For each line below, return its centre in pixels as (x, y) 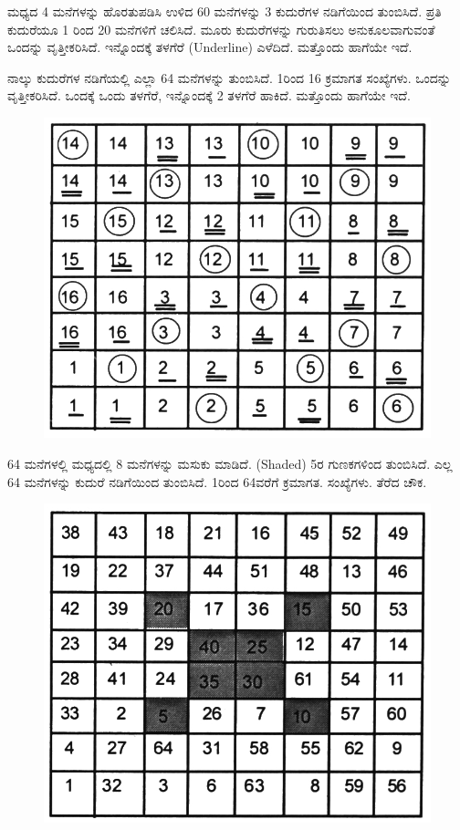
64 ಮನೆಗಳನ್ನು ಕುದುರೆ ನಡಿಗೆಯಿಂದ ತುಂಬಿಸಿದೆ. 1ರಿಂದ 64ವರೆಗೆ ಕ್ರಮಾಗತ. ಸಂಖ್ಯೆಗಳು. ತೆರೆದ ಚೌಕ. (217, 481)
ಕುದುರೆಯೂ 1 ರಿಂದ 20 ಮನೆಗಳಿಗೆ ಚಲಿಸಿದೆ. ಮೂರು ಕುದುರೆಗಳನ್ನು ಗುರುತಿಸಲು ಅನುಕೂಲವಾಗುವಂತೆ (221, 29)
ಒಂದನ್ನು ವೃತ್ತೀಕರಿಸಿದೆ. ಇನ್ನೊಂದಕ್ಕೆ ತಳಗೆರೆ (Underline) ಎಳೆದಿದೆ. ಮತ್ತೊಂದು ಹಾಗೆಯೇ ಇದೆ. (210, 47)
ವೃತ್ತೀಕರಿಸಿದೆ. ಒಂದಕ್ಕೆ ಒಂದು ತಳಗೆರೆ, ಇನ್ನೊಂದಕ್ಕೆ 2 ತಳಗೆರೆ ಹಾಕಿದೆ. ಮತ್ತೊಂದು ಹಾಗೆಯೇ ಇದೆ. (209, 95)
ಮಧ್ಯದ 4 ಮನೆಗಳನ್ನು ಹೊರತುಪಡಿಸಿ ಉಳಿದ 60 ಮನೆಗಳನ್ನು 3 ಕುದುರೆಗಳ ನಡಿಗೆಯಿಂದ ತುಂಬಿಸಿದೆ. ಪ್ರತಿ (225, 11)
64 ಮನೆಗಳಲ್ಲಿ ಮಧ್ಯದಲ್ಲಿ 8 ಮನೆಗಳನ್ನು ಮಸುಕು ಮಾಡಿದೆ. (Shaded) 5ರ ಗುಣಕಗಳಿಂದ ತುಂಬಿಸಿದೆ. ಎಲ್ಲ (230, 463)
